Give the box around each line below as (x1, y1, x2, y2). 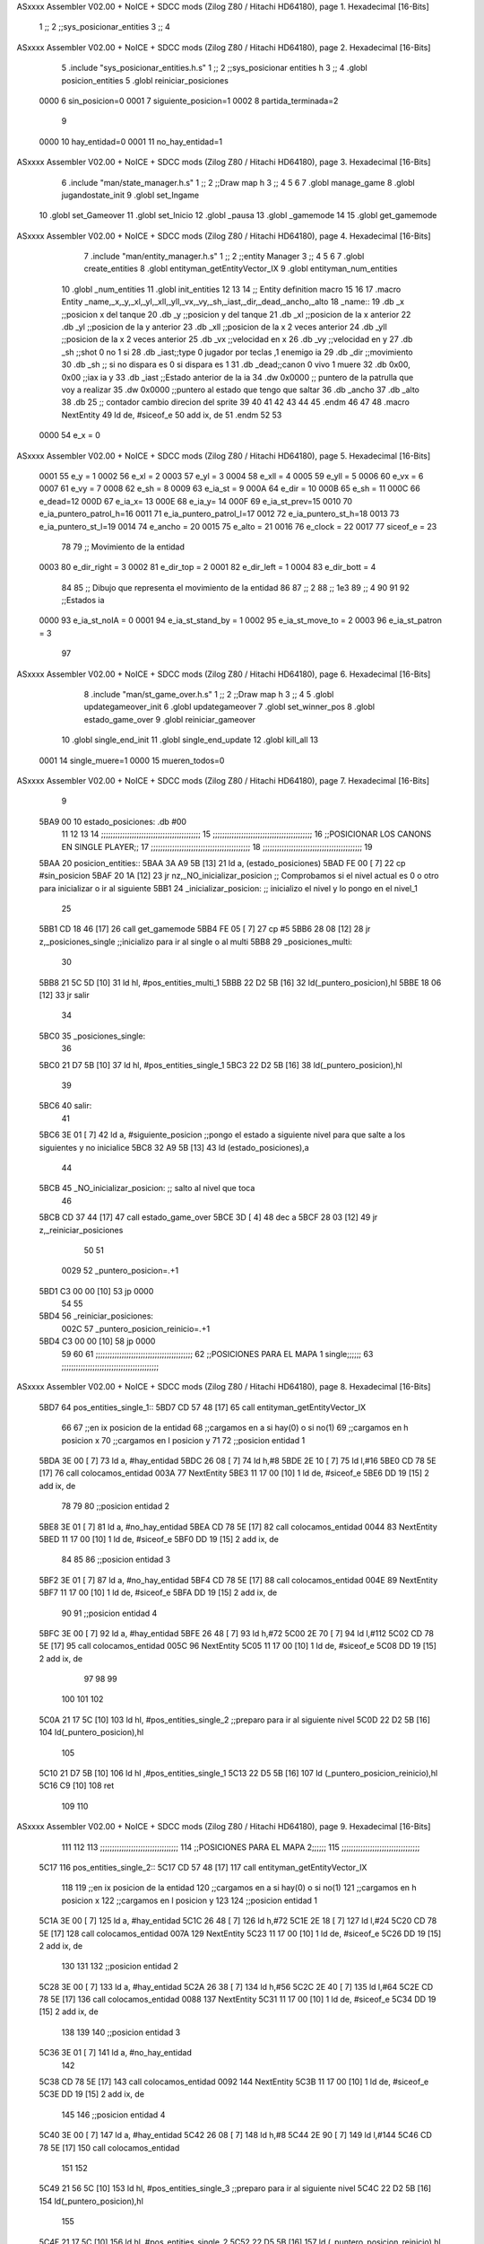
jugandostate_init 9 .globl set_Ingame (61, 189, 200, 200)
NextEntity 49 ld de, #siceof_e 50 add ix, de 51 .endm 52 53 (61, 409, 282, 420)
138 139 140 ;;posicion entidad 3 (61, 2027, 181, 2038)
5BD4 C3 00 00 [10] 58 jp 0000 (39, 1336, 156, 1346)
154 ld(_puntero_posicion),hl (39, 2196, 143, 2206)
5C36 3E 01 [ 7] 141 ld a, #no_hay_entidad (39, 2047, 192, 2058)
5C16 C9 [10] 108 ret (39, 1780, 115, 1791)
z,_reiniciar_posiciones (39, 1224, 124, 1235)
